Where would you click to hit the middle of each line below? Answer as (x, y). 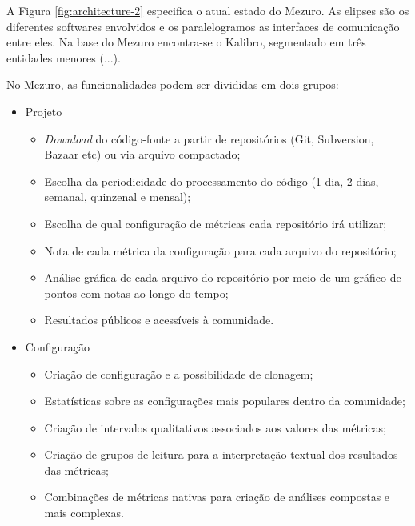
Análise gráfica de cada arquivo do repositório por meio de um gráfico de (223, 277)
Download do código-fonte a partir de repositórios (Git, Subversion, (209, 138)
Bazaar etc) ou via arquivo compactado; (142, 154)
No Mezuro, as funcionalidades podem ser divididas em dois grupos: (173, 84)
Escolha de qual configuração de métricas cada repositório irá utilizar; (215, 223)
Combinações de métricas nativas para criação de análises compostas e (217, 497)
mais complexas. (84, 513)
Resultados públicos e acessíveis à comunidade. (159, 320)
